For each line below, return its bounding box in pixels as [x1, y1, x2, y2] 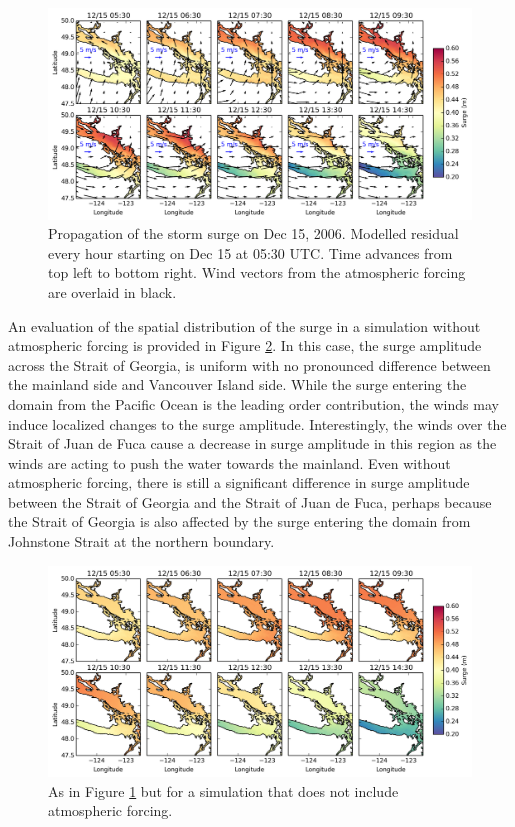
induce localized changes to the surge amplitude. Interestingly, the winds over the [8, 413, 507, 434]
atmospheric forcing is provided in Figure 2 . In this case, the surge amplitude [8, 335, 482, 356]
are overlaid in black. [48, 281, 177, 302]
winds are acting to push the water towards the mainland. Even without [8, 452, 451, 473]
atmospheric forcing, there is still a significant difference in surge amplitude [8, 472, 470, 493]
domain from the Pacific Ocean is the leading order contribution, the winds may [8, 393, 499, 414]
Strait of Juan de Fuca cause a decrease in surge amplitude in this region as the [8, 433, 497, 454]
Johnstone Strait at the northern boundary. [8, 531, 275, 552]
